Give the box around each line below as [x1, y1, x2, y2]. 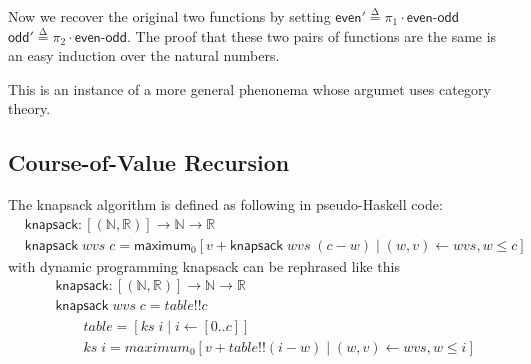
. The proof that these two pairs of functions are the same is [127, 25, 497, 46]
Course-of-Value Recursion [8, 147, 290, 178]
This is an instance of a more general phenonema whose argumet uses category [8, 78, 491, 99]
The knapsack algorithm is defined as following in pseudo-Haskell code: [8, 194, 443, 215]
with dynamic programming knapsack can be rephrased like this [8, 255, 401, 276]
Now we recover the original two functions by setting [8, 6, 331, 26]
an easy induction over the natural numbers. [8, 45, 280, 66]
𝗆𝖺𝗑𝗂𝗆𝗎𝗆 [133, 238, 192, 253]
